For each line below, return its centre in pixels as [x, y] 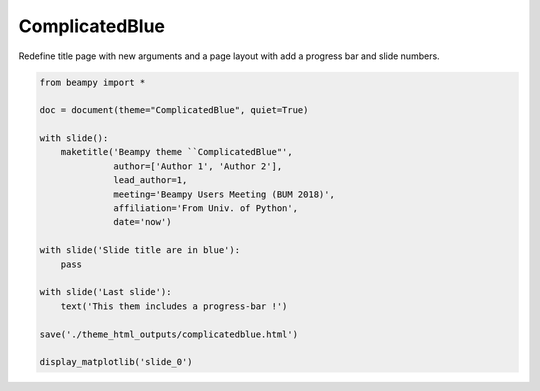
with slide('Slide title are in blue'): [139, 250]
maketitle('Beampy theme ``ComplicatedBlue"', [177, 152]
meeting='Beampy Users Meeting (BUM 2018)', [224, 194]
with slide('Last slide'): [105, 292]
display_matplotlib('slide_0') [116, 362]
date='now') [142, 222]
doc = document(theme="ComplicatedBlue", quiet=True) [174, 110]
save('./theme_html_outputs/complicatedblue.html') [169, 334]
